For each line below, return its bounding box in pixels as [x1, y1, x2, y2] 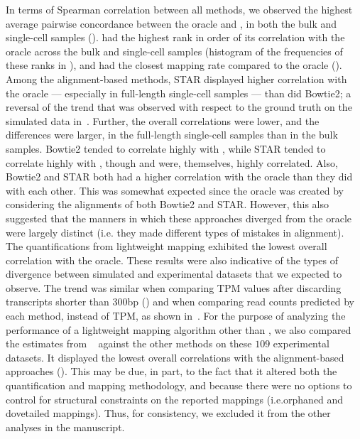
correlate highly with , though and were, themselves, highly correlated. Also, [6, 155, 338, 170]
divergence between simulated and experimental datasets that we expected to [6, 266, 342, 281]
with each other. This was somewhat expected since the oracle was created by [6, 183, 344, 197]
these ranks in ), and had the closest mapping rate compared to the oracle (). [6, 58, 342, 72]
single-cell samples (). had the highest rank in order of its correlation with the [6, 30, 345, 45]
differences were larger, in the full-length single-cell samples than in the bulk [6, 127, 338, 142]
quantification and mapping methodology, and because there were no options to [6, 378, 352, 393]
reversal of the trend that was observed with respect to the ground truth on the [6, 99, 352, 114]
